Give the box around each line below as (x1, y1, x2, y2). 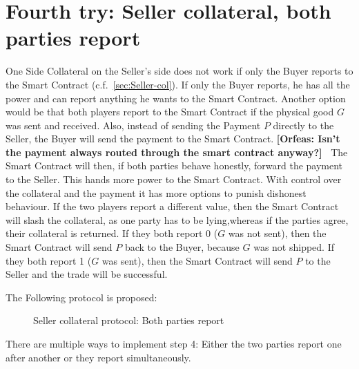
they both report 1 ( (6, 253, 92, 267)
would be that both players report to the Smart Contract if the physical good (6, 104, 334, 119)
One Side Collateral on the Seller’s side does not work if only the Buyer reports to (6, 64, 353, 78)
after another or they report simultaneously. (6, 350, 191, 364)
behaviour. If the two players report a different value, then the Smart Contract (6, 199, 339, 214)
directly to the (273, 117, 334, 132)
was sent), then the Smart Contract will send (101, 253, 293, 267)
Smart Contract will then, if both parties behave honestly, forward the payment (6, 158, 343, 173)
